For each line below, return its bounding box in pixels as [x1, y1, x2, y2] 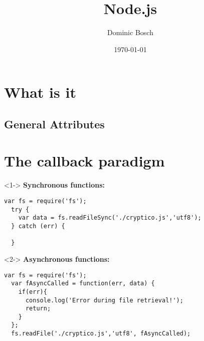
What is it [4, 82, 76, 102]
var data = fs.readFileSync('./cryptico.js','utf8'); [18, 214, 201, 222]
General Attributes [4, 116, 105, 131]
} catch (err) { [11, 222, 65, 230]
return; [25, 305, 51, 312]
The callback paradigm [4, 150, 165, 171]
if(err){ [18, 288, 47, 295]
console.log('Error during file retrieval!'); [25, 296, 183, 304]
